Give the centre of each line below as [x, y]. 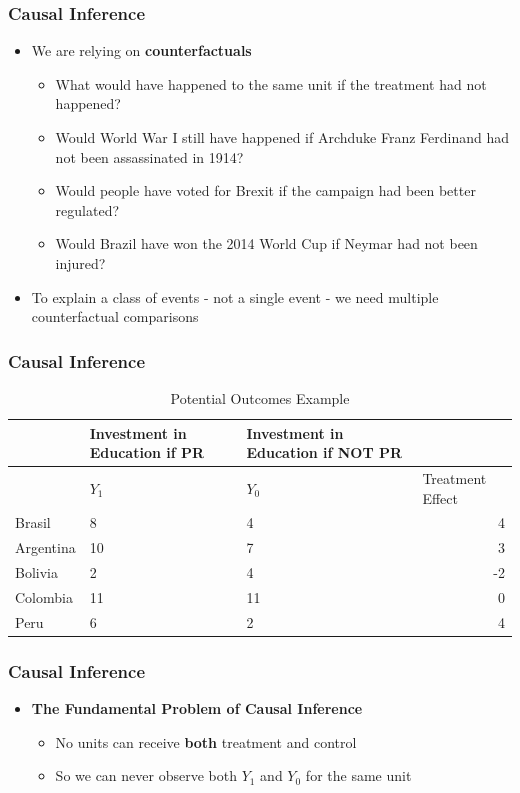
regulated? [87, 209]
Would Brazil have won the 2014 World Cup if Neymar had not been [266, 243]
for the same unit [358, 775]
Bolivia [36, 572]
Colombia [44, 596]
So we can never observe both [146, 775]
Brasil [33, 522]
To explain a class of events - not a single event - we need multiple [235, 296]
